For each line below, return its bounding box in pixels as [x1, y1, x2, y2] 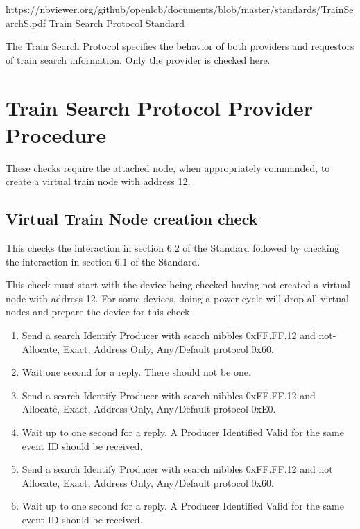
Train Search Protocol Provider [6, 93, 314, 121]
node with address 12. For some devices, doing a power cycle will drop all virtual [6, 290, 349, 305]
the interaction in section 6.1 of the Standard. [6, 254, 200, 268]
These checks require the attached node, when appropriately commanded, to [6, 160, 330, 175]
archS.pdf [6, 15, 46, 30]
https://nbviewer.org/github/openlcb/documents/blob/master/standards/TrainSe [6, 2, 354, 16]
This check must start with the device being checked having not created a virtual [6, 277, 350, 292]
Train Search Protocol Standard [49, 15, 185, 30]
